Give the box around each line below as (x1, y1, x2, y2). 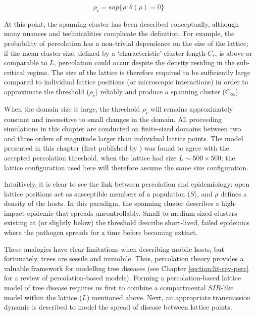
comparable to (4, 57, 48, 68)
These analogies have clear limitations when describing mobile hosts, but (4, 243, 225, 254)
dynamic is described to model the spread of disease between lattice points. (4, 302, 232, 312)
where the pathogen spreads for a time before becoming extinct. (4, 227, 198, 237)
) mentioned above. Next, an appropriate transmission (87, 292, 251, 302)
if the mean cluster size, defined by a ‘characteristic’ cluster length (4, 47, 205, 58)
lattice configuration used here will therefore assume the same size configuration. (4, 162, 249, 172)
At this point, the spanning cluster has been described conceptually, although (4, 18, 239, 29)
